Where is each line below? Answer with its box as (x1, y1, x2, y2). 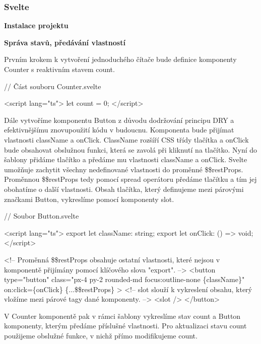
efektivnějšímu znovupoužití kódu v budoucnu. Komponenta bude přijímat (4, 124, 234, 135)
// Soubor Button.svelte (4, 211, 79, 221)
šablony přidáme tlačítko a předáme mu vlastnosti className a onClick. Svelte (4, 154, 247, 165)
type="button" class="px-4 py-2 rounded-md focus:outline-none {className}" (4, 274, 245, 285)
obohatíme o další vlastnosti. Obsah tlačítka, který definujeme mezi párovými (4, 183, 244, 194)
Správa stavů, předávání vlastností (4, 37, 125, 47)
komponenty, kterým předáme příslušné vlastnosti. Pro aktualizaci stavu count (4, 320, 247, 331)
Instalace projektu (4, 20, 69, 31)
